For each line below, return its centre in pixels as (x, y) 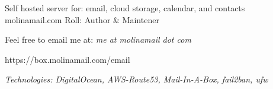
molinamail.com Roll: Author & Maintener (82, 19)
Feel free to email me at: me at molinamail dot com (98, 39)
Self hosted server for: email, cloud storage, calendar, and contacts (125, 8)
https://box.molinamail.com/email (68, 59)
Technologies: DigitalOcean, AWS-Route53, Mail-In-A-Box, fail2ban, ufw (136, 79)
